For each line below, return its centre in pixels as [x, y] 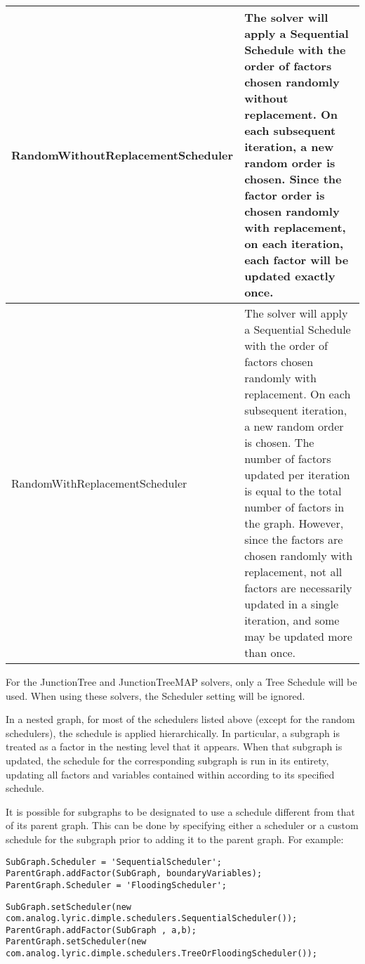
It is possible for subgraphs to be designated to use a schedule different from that [180, 811]
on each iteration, [294, 243]
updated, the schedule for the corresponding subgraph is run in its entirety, [167, 760]
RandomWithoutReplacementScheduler [122, 155]
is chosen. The [279, 442]
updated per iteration [297, 475]
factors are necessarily [298, 588]
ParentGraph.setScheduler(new [76, 942]
